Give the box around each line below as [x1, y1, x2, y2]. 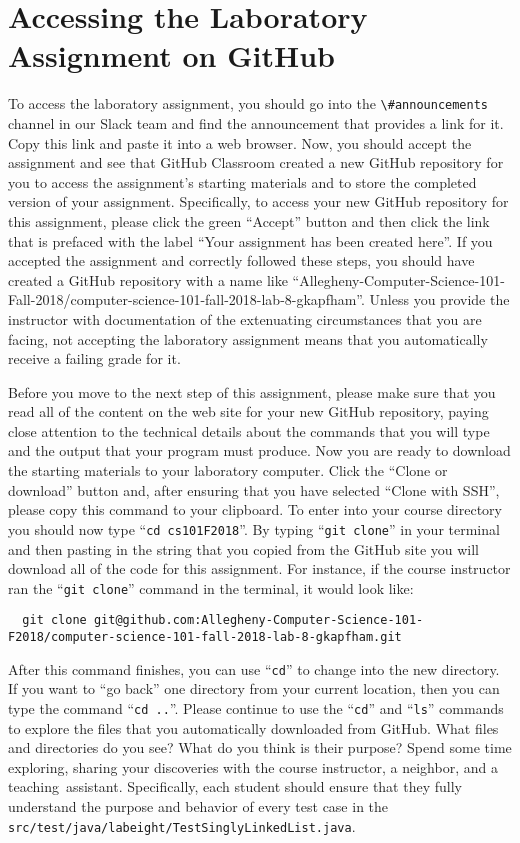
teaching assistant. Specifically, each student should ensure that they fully [8, 776, 462, 797]
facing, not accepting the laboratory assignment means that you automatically [8, 328, 488, 349]
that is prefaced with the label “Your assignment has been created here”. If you [8, 230, 493, 251]
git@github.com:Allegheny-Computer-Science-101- [93, 613, 424, 628]
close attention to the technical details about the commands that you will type [8, 420, 490, 441]
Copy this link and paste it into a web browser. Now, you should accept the [8, 132, 472, 153]
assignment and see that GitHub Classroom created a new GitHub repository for [8, 152, 504, 173]
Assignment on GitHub [8, 35, 335, 76]
